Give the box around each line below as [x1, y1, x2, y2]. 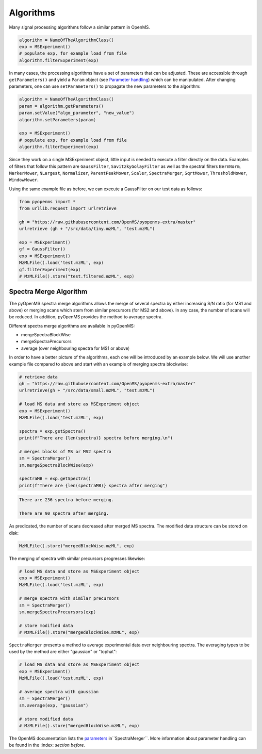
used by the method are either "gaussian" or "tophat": [9, 649, 117, 655]
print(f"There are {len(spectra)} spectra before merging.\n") [19, 435, 173, 441]
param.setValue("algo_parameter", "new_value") [19, 110, 134, 116]
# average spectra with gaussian [19, 689, 99, 694]
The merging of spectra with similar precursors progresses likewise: [9, 556, 145, 561]
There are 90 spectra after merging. [19, 511, 109, 516]
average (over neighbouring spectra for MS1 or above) [21, 345, 130, 351]
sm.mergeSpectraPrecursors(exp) [19, 609, 97, 615]
